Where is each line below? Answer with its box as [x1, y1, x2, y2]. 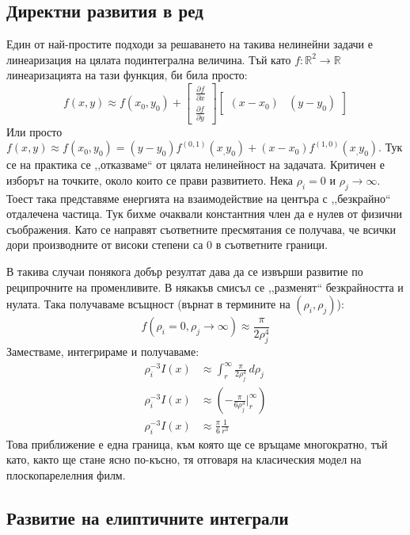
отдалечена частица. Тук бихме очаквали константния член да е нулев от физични [6, 205, 403, 222]
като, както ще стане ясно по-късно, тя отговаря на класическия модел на [6, 451, 362, 468]
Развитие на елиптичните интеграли [6, 505, 289, 529]
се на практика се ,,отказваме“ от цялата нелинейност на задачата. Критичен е [6, 156, 385, 173]
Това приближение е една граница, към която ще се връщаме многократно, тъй [6, 435, 388, 452]
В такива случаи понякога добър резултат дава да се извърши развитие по [6, 263, 363, 280]
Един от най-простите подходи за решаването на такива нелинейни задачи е [6, 36, 373, 52]
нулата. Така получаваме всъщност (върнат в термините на [6, 296, 290, 312]
